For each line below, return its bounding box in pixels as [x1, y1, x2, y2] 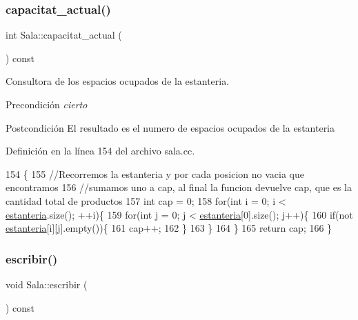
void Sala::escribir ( [6, 277, 88, 291]
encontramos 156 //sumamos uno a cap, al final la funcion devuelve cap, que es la [6, 180, 352, 194]
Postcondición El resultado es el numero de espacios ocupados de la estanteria [6, 120, 335, 134]
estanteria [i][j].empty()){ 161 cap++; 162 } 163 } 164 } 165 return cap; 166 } [6, 221, 332, 235]
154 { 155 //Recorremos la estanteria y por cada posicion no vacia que [6, 166, 304, 181]
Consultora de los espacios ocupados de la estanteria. [6, 74, 230, 88]
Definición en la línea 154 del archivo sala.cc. [6, 143, 195, 158]
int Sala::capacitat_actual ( [6, 28, 122, 42]
